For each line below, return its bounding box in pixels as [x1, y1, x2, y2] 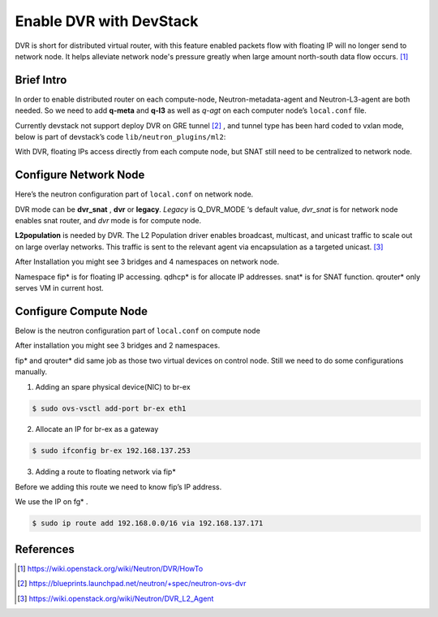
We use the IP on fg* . [15, 497, 88, 507]
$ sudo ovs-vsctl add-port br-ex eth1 [32, 403, 187, 413]
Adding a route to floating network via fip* [35, 467, 176, 477]
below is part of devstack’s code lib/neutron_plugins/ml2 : [15, 132, 226, 142]
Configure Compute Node [15, 304, 148, 318]
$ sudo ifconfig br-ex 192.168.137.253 [32, 447, 191, 455]
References [15, 542, 75, 556]
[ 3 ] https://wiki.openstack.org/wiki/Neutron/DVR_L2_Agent [17, 593, 214, 603]
